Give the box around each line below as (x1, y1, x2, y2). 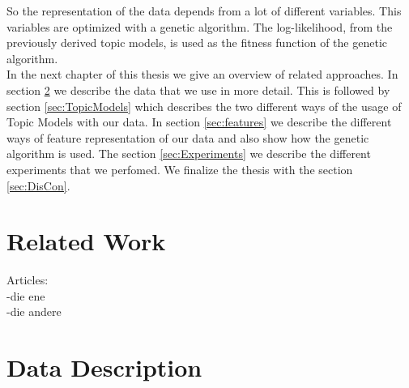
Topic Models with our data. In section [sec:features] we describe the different (6, 113, 392, 130)
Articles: (6, 271, 49, 288)
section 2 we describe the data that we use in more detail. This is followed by (6, 81, 390, 98)
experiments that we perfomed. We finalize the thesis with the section (6, 160, 353, 177)
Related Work (6, 224, 166, 258)
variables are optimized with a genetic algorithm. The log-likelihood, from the (6, 18, 393, 35)
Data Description (6, 351, 202, 384)
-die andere (6, 303, 62, 320)
